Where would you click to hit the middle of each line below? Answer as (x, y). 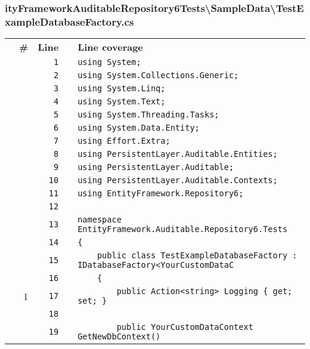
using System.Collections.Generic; (158, 75)
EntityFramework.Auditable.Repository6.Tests (183, 229)
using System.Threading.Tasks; (148, 115)
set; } (92, 301)
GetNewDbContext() (119, 337)
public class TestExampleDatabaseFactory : (197, 256)
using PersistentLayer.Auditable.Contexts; (178, 180)
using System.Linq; (122, 89)
